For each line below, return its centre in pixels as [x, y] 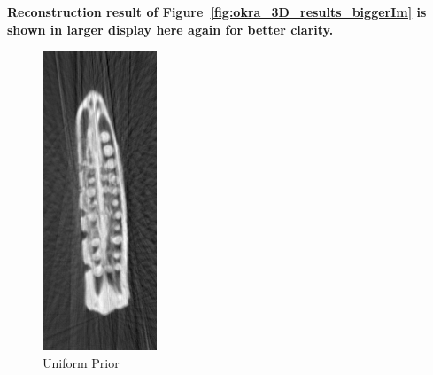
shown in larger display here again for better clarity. [170, 29]
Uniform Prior [81, 362]
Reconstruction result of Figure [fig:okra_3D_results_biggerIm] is [217, 12]
